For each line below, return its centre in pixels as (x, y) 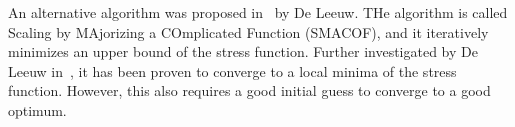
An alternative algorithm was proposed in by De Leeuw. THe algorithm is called (258, 12)
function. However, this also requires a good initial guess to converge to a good (249, 90)
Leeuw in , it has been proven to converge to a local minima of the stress (232, 70)
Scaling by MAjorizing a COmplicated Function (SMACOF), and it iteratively (248, 31)
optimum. (37, 109)
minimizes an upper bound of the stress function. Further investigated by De (243, 51)
